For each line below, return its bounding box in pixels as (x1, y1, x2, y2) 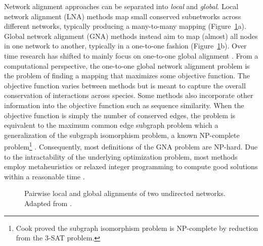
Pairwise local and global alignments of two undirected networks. (24, 188, 226, 199)
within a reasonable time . (4, 171, 85, 181)
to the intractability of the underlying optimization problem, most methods (4, 151, 238, 162)
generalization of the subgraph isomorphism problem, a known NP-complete (4, 129, 240, 140)
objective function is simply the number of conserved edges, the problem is (4, 110, 236, 120)
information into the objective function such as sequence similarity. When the (4, 100, 244, 110)
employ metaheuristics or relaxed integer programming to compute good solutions (4, 161, 258, 172)
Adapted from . (24, 198, 72, 208)
